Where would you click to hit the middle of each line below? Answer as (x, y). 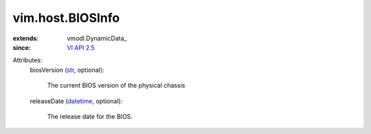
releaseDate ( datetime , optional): (76, 101)
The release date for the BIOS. (90, 116)
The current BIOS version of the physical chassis (116, 85)
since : (22, 47)
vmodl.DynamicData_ (97, 38)
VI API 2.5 (81, 47)
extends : (26, 38)
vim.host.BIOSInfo (66, 18)
